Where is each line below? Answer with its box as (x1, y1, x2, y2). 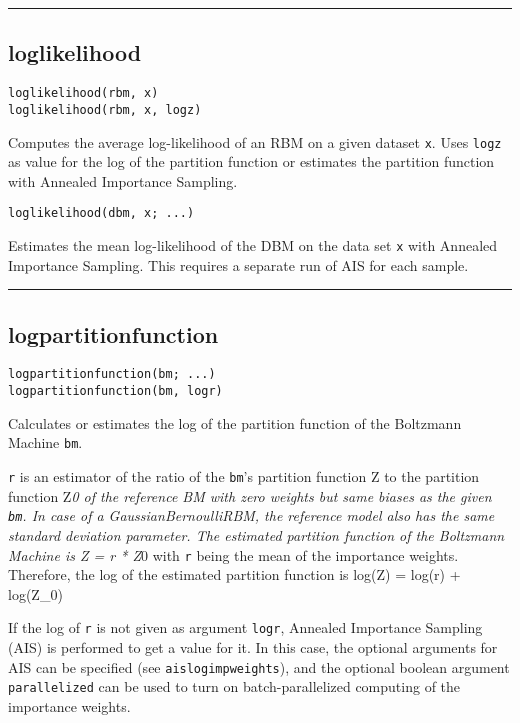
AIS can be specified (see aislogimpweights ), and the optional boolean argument (8, 656, 510, 677)
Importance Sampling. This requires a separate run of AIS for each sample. (8, 254, 469, 275)
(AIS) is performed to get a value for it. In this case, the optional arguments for (8, 637, 498, 658)
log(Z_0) (8, 583, 63, 604)
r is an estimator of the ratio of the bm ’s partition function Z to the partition (8, 466, 480, 487)
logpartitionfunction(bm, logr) (8, 384, 223, 399)
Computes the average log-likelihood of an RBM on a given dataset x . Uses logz (8, 131, 502, 152)
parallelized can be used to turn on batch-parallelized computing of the (8, 676, 461, 697)
